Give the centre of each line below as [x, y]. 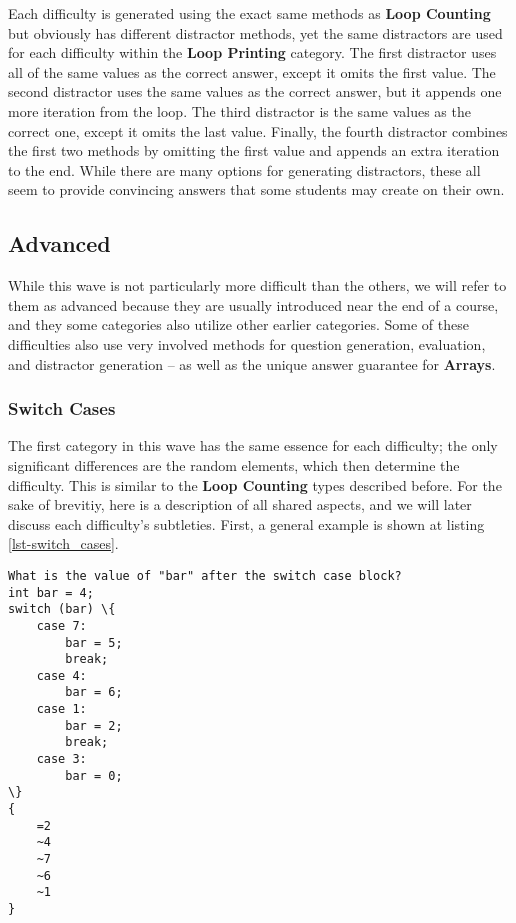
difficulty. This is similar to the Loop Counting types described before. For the [255, 484]
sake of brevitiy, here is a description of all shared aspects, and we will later [240, 504]
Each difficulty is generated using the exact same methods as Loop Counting [249, 13]
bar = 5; [94, 642]
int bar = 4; [51, 592]
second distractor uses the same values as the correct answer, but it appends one [255, 91]
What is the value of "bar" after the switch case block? [205, 575]
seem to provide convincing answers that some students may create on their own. [256, 189]
